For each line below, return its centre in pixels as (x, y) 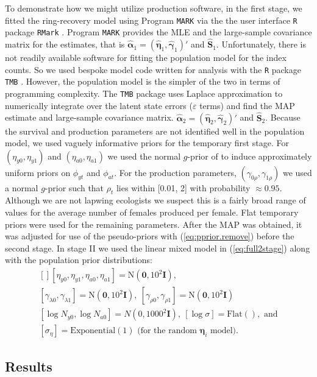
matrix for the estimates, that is (65, 44)
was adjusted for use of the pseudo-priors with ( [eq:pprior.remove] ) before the (150, 236)
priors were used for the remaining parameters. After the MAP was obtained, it (154, 224)
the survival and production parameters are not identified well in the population (155, 131)
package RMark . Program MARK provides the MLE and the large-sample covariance (158, 32)
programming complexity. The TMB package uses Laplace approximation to (144, 93)
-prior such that (74, 187)
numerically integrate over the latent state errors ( (99, 105)
